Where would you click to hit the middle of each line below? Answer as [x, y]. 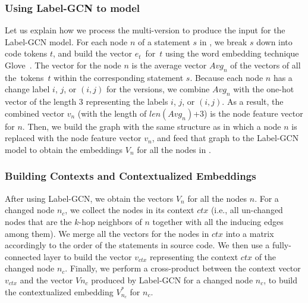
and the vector [46, 279]
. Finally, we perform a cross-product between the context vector [183, 268]
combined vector [34, 113]
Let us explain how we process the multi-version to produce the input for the [145, 30]
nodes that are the [38, 221]
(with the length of [112, 113]
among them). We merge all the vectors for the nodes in [107, 233]
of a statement [164, 41]
